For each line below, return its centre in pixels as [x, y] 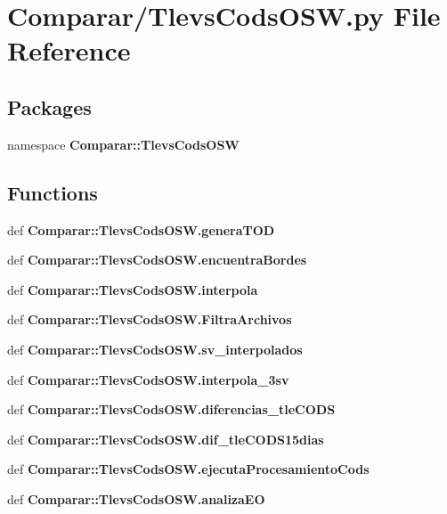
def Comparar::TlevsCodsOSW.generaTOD [141, 229]
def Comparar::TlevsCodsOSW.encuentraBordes [157, 260]
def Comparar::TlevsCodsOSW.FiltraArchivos [150, 319]
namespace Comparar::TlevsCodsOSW [123, 144]
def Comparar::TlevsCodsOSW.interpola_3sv [148, 379]
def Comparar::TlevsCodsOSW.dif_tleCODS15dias [166, 439]
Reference [69, 50]
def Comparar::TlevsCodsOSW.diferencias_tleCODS [171, 409]
